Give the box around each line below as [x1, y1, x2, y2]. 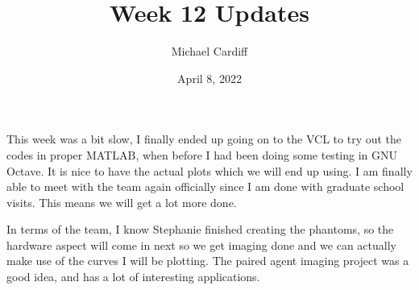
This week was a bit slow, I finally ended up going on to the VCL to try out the [6, 130, 402, 147]
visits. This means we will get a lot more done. [6, 193, 237, 210]
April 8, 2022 [177, 69, 242, 86]
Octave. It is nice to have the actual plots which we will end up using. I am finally [6, 162, 413, 179]
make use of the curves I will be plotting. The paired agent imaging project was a [6, 252, 409, 269]
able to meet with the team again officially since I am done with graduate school [6, 178, 404, 195]
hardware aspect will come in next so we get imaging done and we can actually [6, 236, 396, 253]
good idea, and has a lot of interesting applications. [6, 268, 260, 285]
